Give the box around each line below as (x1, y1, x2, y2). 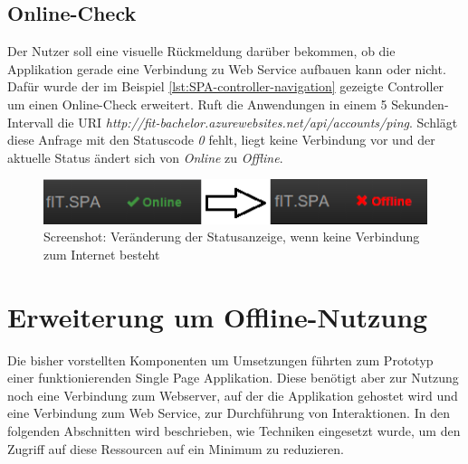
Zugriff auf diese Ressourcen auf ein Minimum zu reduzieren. (7, 439, 344, 458)
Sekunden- (391, 94, 449, 113)
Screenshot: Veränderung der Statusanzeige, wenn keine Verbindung (43, 227, 420, 246)
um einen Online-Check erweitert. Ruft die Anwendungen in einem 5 (7, 94, 387, 113)
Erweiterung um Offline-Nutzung (7, 298, 428, 335)
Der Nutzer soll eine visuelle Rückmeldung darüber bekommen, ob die (7, 42, 396, 61)
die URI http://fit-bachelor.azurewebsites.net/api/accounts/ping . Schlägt (57, 112, 458, 131)
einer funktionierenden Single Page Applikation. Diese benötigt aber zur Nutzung (7, 368, 459, 387)
